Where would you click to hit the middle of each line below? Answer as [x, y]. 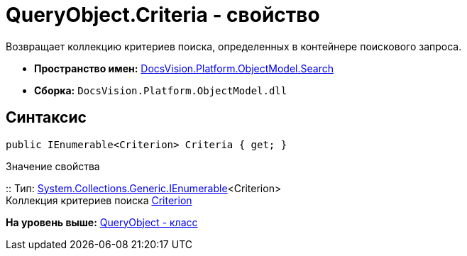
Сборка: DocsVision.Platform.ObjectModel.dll [161, 90]
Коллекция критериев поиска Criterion [99, 200]
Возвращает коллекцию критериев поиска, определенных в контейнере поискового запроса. [234, 46]
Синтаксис [46, 118]
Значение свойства [53, 166]
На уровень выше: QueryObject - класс [102, 222]
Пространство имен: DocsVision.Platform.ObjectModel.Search [184, 68]
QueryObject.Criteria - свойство [163, 15]
